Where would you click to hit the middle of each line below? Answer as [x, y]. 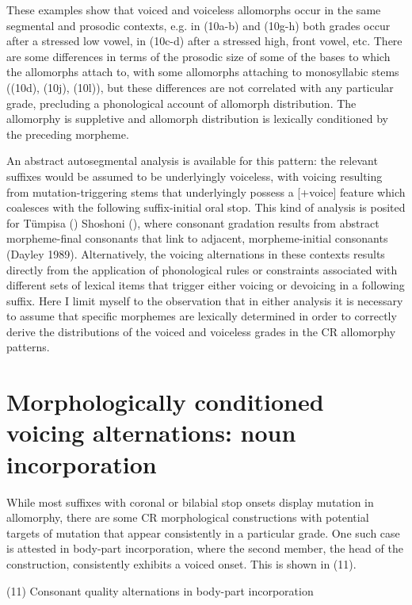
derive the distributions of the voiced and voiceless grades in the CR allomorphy [201, 331]
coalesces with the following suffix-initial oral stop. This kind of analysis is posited [206, 207]
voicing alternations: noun [151, 433]
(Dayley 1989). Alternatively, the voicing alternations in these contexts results [196, 253]
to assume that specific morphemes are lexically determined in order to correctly [202, 316]
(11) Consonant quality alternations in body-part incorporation [160, 590]
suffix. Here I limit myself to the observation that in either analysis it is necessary [205, 300]
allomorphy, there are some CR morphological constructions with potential [188, 517]
